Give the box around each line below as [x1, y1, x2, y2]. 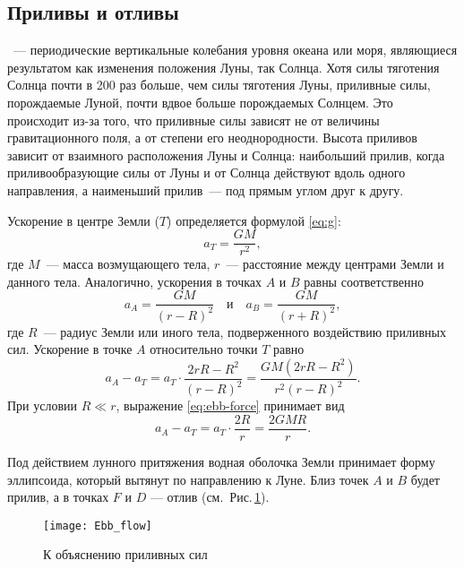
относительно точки [150, 340, 258, 358]
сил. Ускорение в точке [7, 340, 133, 358]
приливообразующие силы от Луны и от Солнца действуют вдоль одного [7, 163, 406, 182]
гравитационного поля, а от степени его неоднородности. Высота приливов [7, 128, 417, 147]
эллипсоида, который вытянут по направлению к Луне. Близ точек [7, 470, 369, 488]
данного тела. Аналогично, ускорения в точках [7, 272, 262, 290]
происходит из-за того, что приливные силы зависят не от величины [7, 110, 380, 129]
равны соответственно [304, 272, 424, 290]
